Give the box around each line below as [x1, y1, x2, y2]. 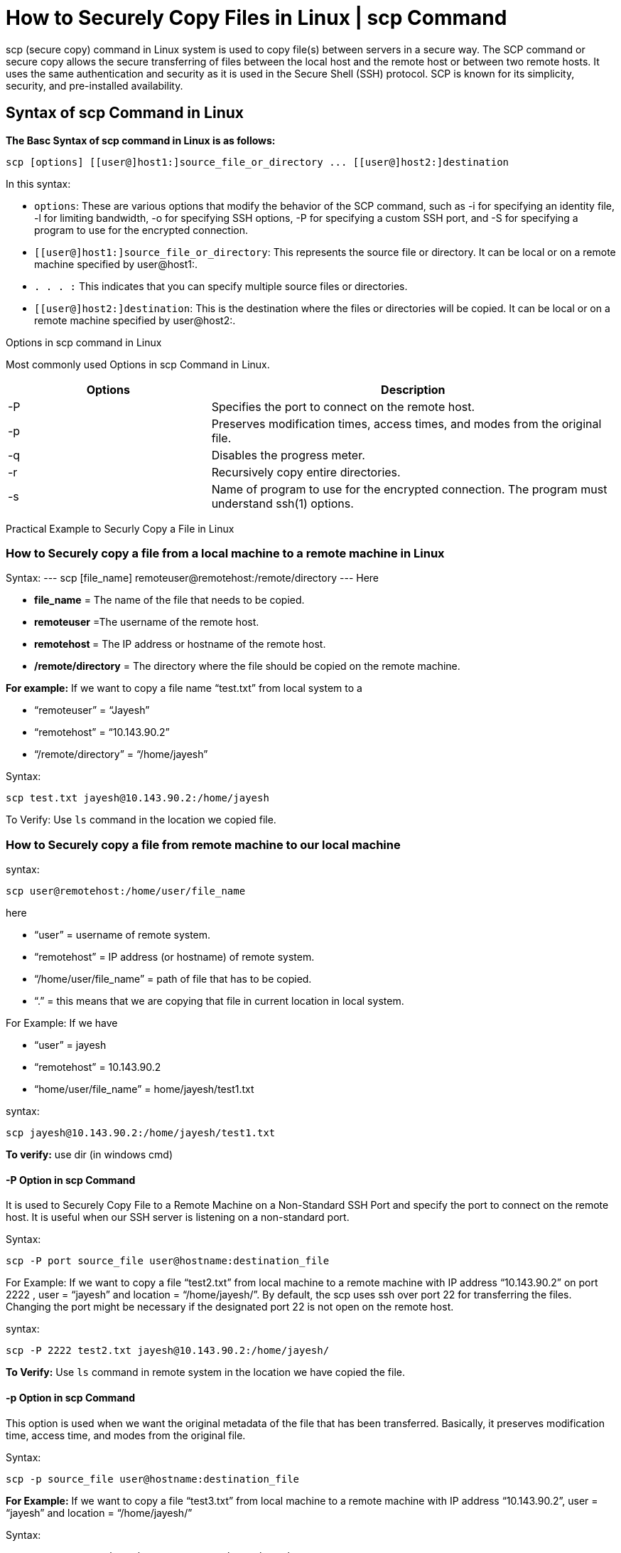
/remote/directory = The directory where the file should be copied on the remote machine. [34, 660, 460, 673]
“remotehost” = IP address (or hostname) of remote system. [34, 951, 315, 964]
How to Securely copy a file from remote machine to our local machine [6, 837, 401, 852]
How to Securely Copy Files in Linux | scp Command [6, 6, 507, 30]
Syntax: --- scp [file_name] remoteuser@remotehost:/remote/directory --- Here [6, 572, 379, 585]
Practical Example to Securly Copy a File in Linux [6, 522, 234, 535]
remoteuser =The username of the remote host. [34, 616, 259, 629]
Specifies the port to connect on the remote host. [211, 399, 475, 414]
